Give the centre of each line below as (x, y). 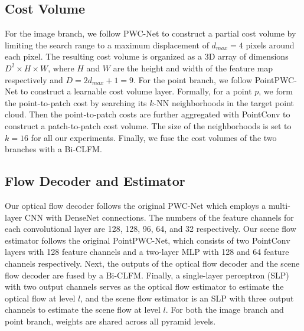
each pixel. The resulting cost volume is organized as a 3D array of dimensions (147, 56)
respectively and (34, 79)
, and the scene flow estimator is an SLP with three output (187, 298)
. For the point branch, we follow (193, 79)
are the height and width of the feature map (193, 68)
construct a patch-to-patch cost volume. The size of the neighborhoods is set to (148, 125)
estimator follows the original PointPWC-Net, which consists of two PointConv (148, 240)
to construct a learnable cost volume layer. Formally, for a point (136, 91)
